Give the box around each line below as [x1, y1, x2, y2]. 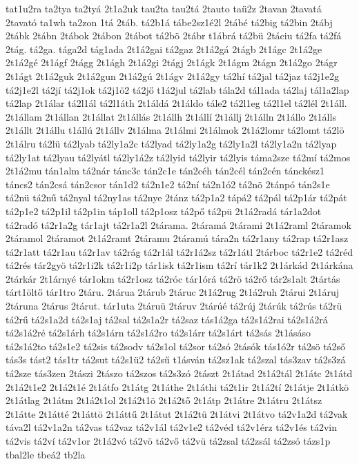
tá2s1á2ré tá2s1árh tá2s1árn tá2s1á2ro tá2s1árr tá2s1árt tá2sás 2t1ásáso [6, 325, 311, 340]
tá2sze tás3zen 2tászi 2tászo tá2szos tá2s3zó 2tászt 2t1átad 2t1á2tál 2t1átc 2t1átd [6, 366, 353, 381]
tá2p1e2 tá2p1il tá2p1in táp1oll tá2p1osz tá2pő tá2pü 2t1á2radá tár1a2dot [6, 203, 322, 218]
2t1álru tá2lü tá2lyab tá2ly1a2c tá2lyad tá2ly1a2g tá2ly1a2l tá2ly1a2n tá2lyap [6, 136, 337, 150]
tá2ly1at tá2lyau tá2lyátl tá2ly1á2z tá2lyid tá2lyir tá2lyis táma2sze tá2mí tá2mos [6, 150, 351, 164]
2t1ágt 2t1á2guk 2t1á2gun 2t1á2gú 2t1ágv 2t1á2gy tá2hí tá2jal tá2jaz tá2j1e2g [6, 68, 340, 83]
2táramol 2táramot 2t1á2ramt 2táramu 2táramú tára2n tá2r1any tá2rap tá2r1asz [6, 231, 349, 245]
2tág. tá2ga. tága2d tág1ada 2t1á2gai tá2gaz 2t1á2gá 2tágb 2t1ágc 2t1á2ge [6, 41, 322, 56]
